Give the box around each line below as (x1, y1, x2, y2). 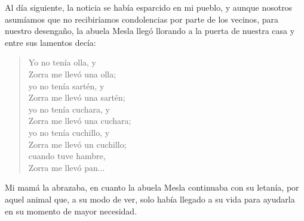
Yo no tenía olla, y (28, 56, 96, 69)
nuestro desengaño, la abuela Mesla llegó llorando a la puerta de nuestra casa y (5, 24, 295, 37)
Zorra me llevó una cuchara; (28, 114, 131, 127)
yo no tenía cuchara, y (28, 102, 110, 115)
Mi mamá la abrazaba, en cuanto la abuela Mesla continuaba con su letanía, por (5, 181, 299, 194)
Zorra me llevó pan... (28, 161, 105, 173)
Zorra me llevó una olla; (28, 67, 116, 80)
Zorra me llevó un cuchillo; (28, 138, 127, 150)
